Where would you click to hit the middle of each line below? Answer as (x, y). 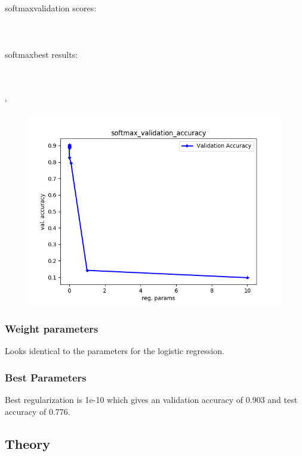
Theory (28, 443)
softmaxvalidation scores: (51, 8)
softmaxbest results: (41, 55)
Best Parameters (46, 377)
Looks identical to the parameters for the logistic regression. (115, 351)
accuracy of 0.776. (38, 411)
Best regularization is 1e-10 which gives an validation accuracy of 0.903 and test (151, 399)
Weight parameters (52, 328)
